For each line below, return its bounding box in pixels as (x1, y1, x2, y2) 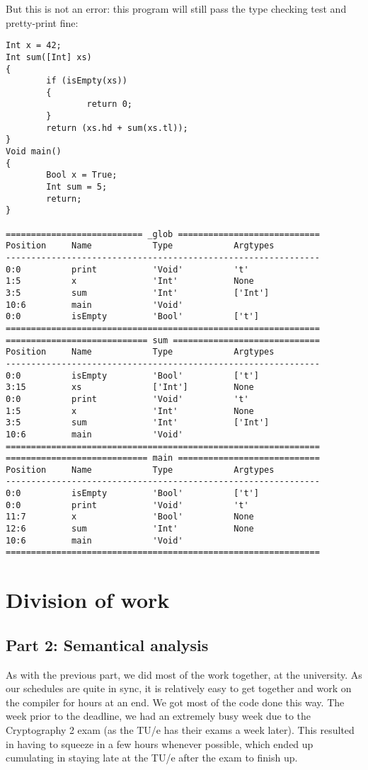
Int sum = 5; (46, 182, 108, 192)
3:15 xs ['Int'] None (6, 382, 254, 393)
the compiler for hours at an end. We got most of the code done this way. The (6, 694, 345, 709)
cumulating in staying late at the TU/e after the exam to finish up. (6, 750, 298, 765)
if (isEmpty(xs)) (46, 76, 127, 86)
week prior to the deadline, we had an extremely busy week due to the (6, 708, 311, 723)
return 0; (86, 99, 132, 110)
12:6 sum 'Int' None (6, 524, 254, 534)
